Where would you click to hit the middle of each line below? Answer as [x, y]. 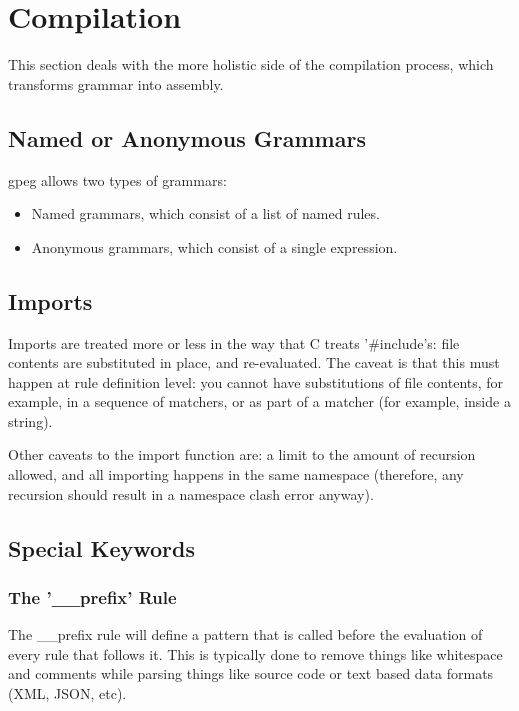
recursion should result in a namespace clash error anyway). [191, 493]
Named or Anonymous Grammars [187, 137]
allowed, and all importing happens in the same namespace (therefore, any [236, 474]
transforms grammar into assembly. [116, 83]
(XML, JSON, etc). [67, 693]
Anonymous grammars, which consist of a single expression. [214, 246]
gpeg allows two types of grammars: [117, 179]
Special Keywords [101, 547]
